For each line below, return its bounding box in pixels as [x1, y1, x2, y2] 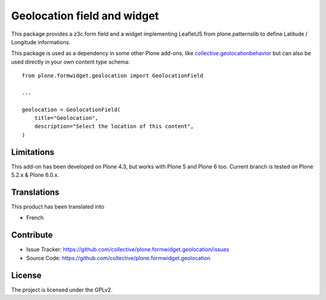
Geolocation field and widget [11, 9, 159, 22]
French [26, 214, 44, 221]
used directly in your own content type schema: [11, 58, 130, 65]
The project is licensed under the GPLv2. [11, 286, 113, 293]
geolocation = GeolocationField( [22, 106, 121, 113]
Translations [11, 187, 60, 197]
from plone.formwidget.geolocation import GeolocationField [22, 73, 203, 79]
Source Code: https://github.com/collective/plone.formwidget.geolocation [26, 254, 211, 261]
